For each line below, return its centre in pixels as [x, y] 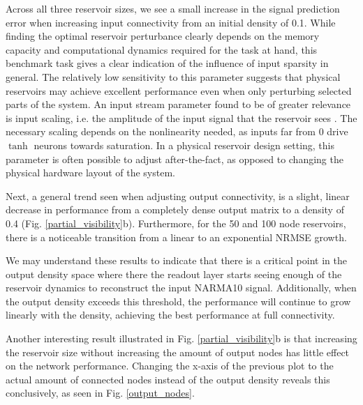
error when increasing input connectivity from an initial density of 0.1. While [171, 22]
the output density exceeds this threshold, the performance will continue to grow [178, 301]
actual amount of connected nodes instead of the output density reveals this [168, 379]
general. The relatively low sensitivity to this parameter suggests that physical [173, 76]
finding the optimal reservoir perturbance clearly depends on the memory [163, 36]
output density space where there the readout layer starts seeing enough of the [174, 274]
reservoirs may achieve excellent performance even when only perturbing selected [179, 90]
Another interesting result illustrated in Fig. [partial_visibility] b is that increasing [181, 338]
